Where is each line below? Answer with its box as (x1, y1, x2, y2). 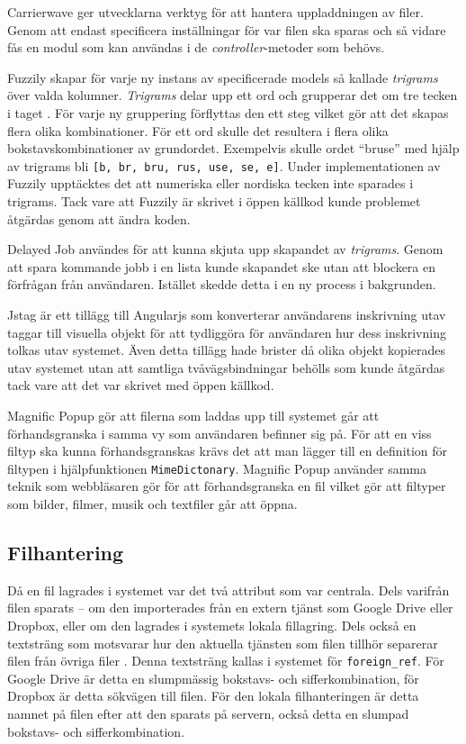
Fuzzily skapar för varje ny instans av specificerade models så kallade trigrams (7, 68, 438, 86)
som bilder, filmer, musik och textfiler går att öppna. (7, 494, 298, 513)
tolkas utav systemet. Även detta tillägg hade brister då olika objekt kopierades (7, 340, 446, 359)
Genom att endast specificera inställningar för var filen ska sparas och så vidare (7, 20, 446, 39)
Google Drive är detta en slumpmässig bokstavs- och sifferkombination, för (7, 668, 419, 687)
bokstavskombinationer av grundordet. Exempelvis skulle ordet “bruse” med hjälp (7, 139, 460, 158)
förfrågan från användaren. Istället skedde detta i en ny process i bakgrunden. (7, 275, 436, 294)
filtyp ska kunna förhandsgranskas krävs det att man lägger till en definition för (7, 441, 448, 460)
